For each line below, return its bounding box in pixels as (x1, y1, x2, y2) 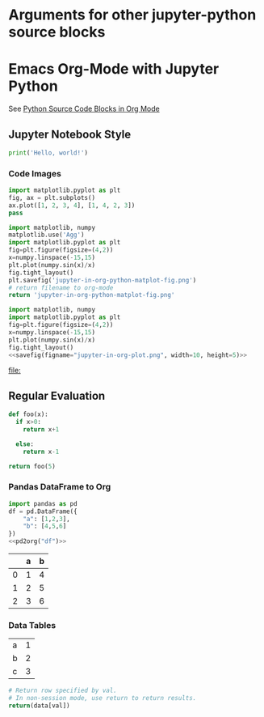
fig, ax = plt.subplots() (8, 193, 95, 202)
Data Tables (8, 620, 57, 631)
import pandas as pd (8, 499, 78, 507)
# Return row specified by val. (8, 686, 117, 695)
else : (15, 439, 35, 448)
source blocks (8, 23, 106, 41)
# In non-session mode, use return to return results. (8, 694, 197, 702)
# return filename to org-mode (8, 283, 114, 292)
